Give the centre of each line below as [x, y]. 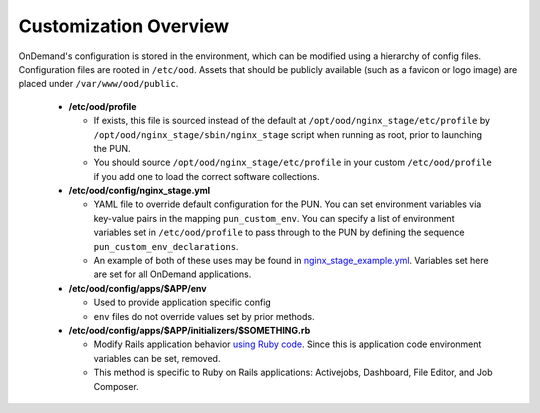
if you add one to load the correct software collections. [206, 176]
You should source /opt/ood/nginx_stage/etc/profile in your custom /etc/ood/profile [292, 162]
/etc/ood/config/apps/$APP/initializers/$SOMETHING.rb [189, 330]
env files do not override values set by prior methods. [204, 316]
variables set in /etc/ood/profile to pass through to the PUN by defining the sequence [279, 232]
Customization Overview [124, 26]
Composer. [116, 386]
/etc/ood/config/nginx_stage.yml [139, 191]
